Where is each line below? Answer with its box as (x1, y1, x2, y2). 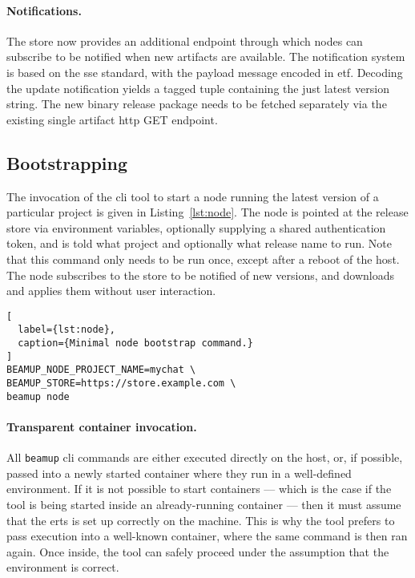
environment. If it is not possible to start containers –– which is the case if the (6, 480, 392, 497)
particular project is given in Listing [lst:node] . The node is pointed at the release (6, 204, 409, 220)
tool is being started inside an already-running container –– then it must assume (6, 495, 401, 512)
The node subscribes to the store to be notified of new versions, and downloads (6, 266, 395, 283)
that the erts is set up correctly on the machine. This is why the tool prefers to (6, 511, 395, 528)
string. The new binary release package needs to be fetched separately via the (6, 95, 387, 112)
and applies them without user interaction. (6, 282, 216, 299)
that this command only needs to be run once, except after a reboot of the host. (6, 250, 400, 267)
